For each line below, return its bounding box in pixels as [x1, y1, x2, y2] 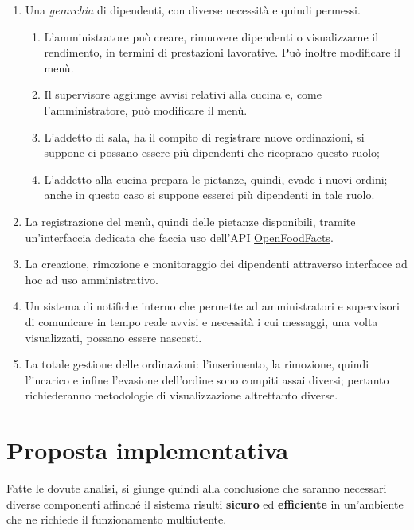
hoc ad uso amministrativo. [25, 271, 158, 287]
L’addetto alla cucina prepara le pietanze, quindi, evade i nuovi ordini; [44, 170, 388, 187]
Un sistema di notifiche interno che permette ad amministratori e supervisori [25, 298, 400, 314]
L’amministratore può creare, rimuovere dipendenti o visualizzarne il [44, 28, 379, 45]
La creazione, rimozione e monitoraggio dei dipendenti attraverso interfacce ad [25, 255, 408, 272]
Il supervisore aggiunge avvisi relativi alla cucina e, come [44, 86, 322, 103]
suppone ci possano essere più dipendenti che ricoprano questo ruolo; [44, 144, 381, 161]
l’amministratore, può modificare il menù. [44, 101, 248, 118]
